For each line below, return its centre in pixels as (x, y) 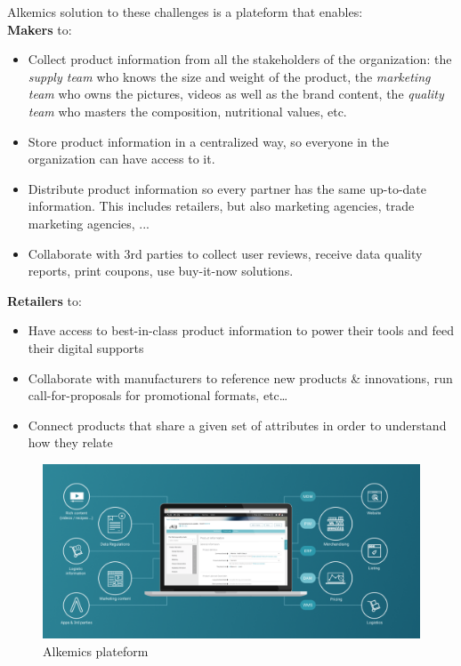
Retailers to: (44, 300)
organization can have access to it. (121, 159)
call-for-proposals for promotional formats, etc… (158, 395)
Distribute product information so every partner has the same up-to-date (227, 188)
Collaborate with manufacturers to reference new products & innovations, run (240, 377)
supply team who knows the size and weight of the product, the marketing (229, 76)
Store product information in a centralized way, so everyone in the (208, 141)
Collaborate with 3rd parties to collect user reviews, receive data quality (225, 253)
